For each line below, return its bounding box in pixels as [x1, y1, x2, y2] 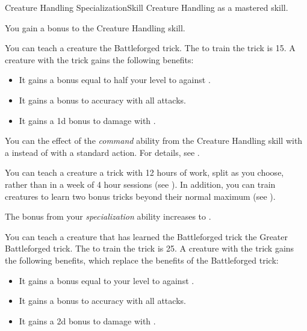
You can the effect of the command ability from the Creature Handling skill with [5, 134, 303, 147]
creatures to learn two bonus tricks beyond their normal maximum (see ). [5, 190, 276, 202]
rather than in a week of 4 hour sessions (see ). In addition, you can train [5, 178, 276, 190]
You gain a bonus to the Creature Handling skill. [5, 21, 185, 34]
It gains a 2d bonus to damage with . [19, 314, 156, 327]
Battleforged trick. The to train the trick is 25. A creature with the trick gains [5, 242, 294, 255]
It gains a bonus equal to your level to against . [19, 274, 194, 286]
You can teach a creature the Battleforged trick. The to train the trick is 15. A [5, 42, 296, 54]
